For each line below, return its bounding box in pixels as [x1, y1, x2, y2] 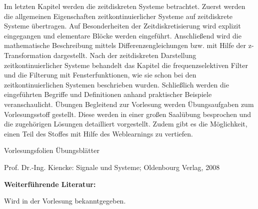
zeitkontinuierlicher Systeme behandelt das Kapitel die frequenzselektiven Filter [4, 59, 248, 70]
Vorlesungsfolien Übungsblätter [4, 145, 99, 155]
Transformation [4, 49, 51, 60]
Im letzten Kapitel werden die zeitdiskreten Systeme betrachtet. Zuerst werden [4, 1, 245, 11]
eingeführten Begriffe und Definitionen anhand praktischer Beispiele [4, 89, 212, 99]
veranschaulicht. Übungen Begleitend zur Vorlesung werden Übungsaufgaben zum [4, 98, 254, 109]
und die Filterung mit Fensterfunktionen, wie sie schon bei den [4, 69, 196, 80]
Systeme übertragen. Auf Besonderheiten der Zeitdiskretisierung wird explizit [4, 20, 241, 31]
